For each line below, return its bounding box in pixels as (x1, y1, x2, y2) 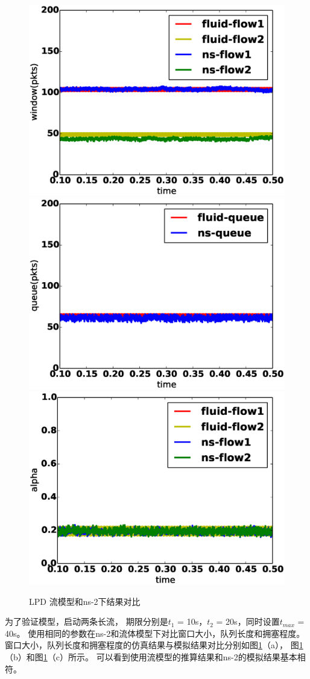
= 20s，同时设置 (216, 615, 280, 628)
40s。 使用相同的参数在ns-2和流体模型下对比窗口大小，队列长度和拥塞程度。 (5, 627, 305, 639)
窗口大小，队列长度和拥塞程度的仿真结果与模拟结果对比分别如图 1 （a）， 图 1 (5, 639, 303, 651)
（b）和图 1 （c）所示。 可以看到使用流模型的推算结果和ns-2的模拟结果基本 (5, 651, 297, 663)
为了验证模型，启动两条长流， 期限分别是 (5, 615, 168, 628)
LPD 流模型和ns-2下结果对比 (29, 595, 141, 607)
